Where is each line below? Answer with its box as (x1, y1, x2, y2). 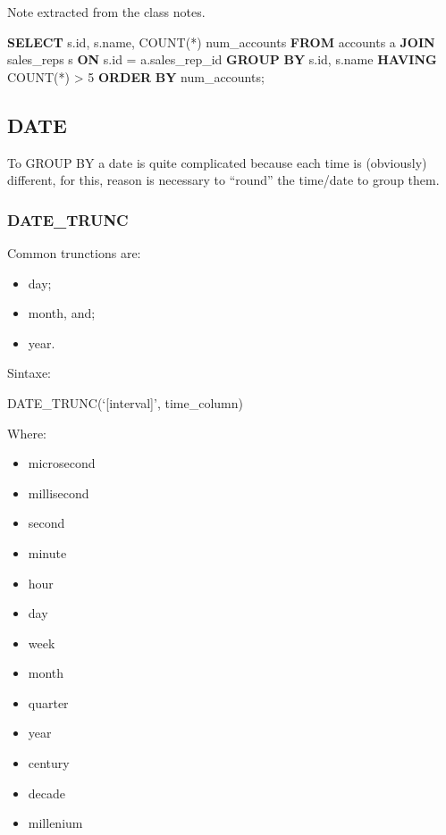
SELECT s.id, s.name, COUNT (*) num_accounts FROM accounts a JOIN (7, 32, 435, 51)
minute (28, 543, 67, 562)
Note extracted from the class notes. (7, 3, 206, 21)
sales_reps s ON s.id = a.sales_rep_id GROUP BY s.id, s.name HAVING (7, 50, 437, 69)
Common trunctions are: (7, 243, 141, 262)
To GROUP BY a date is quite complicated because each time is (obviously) (7, 153, 427, 171)
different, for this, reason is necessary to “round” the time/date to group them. (7, 171, 440, 189)
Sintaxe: (7, 363, 52, 382)
